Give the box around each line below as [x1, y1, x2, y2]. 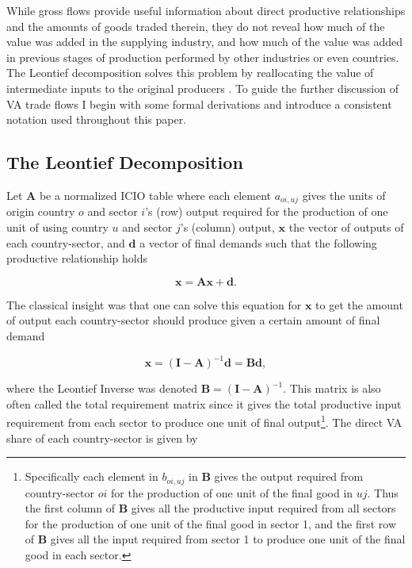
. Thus [367, 484, 399, 501]
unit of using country [6, 219, 109, 235]
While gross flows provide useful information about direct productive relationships [6, 2, 406, 18]
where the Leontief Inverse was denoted [6, 380, 198, 397]
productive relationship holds [6, 250, 147, 267]
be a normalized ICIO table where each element [39, 186, 271, 203]
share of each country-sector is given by [6, 429, 198, 446]
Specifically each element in [25, 468, 158, 485]
